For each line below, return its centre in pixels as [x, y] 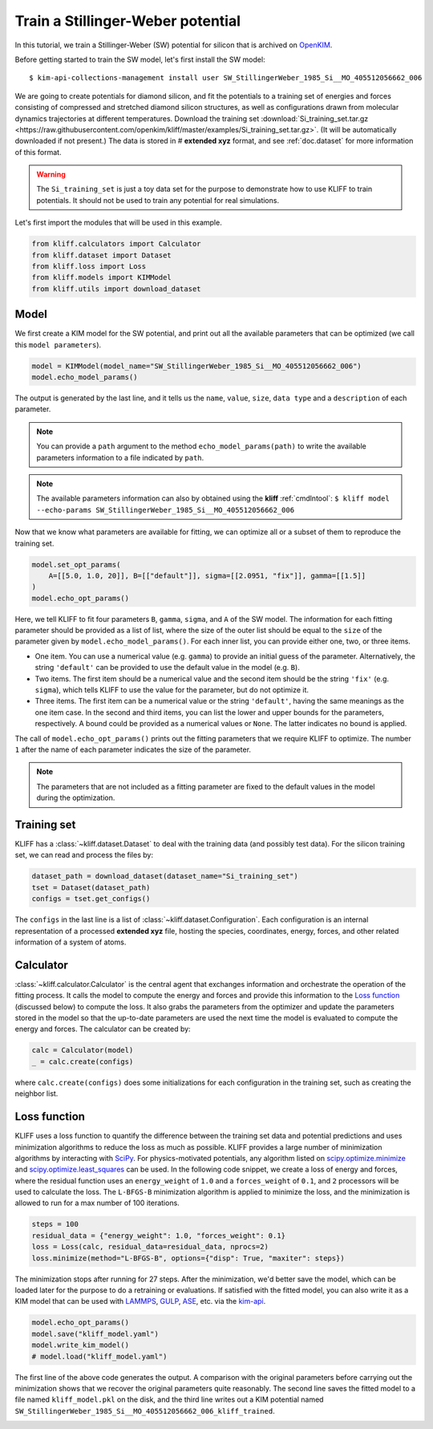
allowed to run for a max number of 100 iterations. [97, 1203]
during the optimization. [76, 798]
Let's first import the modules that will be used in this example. [118, 223]
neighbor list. [36, 1094]
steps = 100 [55, 1224]
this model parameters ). [58, 344]
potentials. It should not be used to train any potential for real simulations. [158, 200]
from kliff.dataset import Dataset [101, 255]
